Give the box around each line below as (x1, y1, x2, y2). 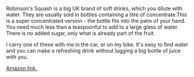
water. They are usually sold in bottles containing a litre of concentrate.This (6, 11, 187, 18)
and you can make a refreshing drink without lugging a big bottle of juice (6, 47, 181, 54)
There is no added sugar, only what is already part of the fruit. (6, 30, 155, 37)
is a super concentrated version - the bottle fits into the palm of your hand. (6, 17, 186, 24)
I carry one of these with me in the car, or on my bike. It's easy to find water (6, 41, 189, 48)
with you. (6, 54, 28, 60)
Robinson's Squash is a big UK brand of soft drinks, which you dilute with (6, 5, 183, 12)
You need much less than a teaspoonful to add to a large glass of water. (6, 23, 179, 30)
